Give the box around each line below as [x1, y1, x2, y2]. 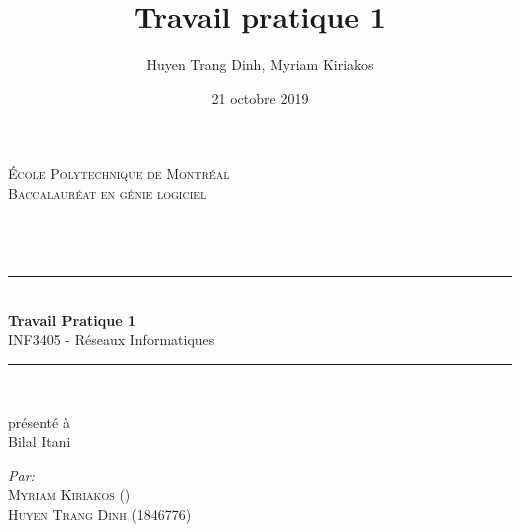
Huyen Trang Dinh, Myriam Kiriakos [146, 54, 374, 75]
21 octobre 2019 [211, 87, 309, 108]
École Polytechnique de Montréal [8, 163, 230, 184]
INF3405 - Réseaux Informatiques [8, 329, 215, 350]
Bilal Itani [8, 431, 71, 452]
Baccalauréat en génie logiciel [8, 182, 207, 203]
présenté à [8, 411, 70, 432]
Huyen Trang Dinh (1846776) [8, 504, 192, 525]
